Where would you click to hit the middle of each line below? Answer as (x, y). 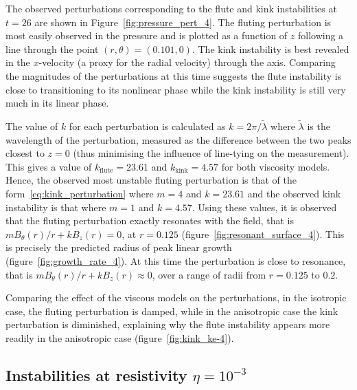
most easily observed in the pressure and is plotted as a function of (147, 35)
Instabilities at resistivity (96, 375)
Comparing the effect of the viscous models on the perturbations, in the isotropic (176, 297)
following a (321, 35)
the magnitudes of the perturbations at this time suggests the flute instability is (174, 75)
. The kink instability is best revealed (270, 48)
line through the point (52, 48)
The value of (32, 126)
